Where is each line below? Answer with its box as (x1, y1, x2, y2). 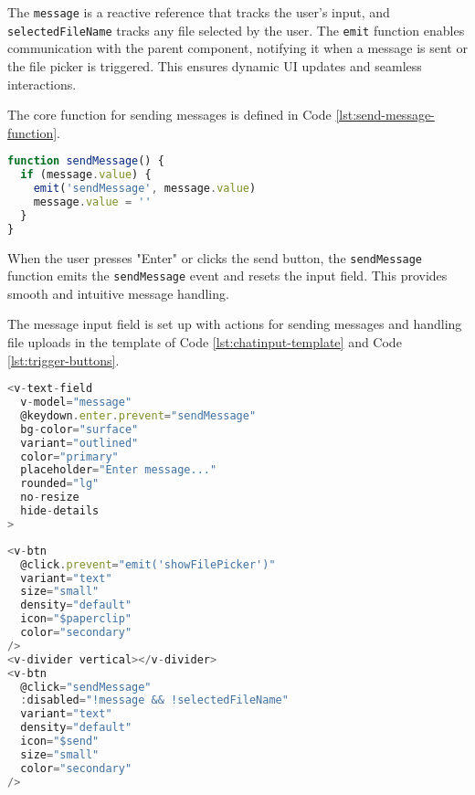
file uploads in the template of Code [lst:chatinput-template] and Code (7, 333, 402, 352)
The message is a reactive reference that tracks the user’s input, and (7, 3, 390, 21)
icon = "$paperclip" (20, 612, 132, 626)
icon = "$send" (20, 735, 100, 748)
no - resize (20, 491, 79, 504)
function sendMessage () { (7, 154, 164, 168)
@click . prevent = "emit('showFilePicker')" (20, 557, 276, 571)
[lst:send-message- (335, 105, 435, 124)
